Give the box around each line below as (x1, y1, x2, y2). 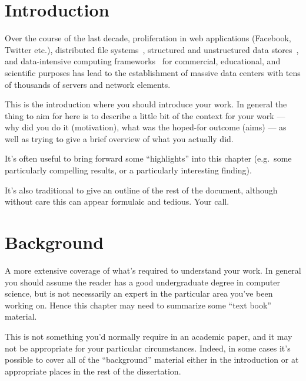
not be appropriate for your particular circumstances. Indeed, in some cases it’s (5, 341, 291, 354)
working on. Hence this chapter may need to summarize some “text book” (5, 298, 271, 311)
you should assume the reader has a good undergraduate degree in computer (5, 275, 280, 288)
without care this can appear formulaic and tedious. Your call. (5, 195, 229, 208)
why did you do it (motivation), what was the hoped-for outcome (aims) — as (5, 121, 287, 133)
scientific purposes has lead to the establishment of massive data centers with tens (5, 66, 301, 78)
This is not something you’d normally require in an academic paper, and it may (5, 330, 292, 342)
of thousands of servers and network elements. (5, 78, 171, 90)
